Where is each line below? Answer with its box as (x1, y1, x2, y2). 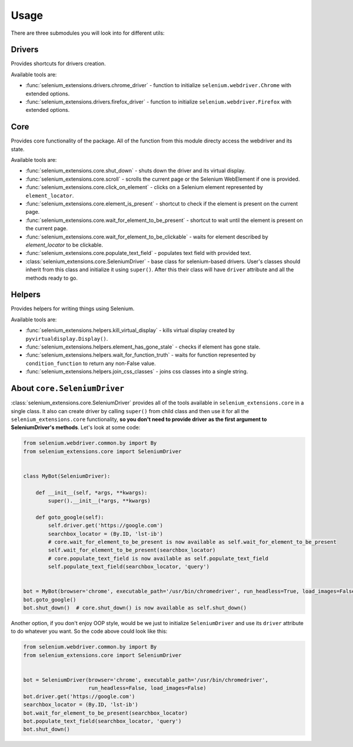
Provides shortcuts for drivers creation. (11, 60, 106, 67)
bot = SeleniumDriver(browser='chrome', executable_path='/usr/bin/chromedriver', (23, 677, 269, 683)
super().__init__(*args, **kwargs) (48, 497, 151, 504)
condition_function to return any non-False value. (25, 360, 156, 367)
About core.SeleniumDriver (11, 383, 125, 394)
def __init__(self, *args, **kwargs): (35, 489, 148, 496)
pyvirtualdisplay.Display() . (25, 335, 108, 342)
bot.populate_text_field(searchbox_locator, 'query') (23, 718, 182, 724)
